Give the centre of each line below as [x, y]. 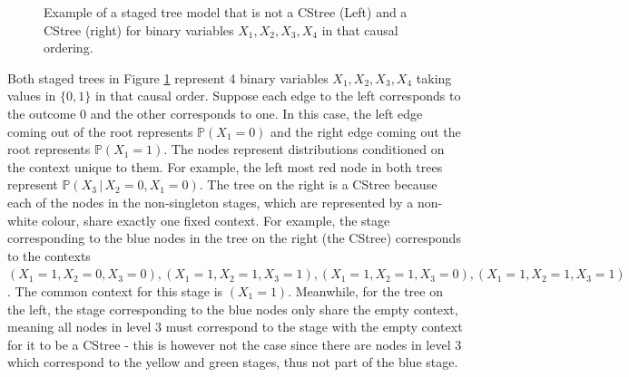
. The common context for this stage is [115, 290]
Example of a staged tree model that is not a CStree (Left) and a [226, 12]
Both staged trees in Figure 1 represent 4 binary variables [168, 77]
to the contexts [49, 255]
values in [32, 96]
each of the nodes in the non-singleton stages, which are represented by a [211, 202]
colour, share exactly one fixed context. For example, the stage [216, 220]
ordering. [69, 48]
